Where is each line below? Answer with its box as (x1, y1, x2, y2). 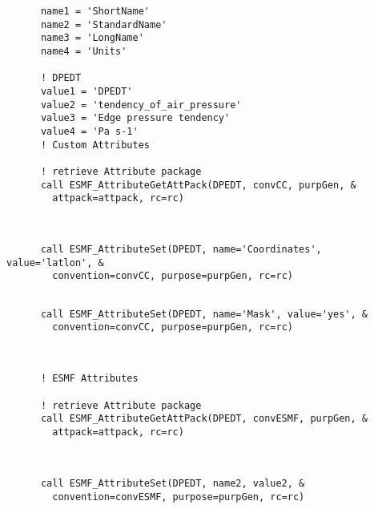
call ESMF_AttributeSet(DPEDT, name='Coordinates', (40, 244, 322, 256)
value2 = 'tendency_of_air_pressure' (40, 99, 242, 111)
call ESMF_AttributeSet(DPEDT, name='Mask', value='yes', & (40, 308, 368, 320)
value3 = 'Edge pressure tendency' (40, 112, 231, 124)
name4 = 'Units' (40, 45, 127, 57)
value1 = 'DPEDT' (40, 85, 133, 97)
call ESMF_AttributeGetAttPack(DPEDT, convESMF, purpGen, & (40, 413, 368, 425)
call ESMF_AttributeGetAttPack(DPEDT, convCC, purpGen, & (40, 179, 356, 191)
